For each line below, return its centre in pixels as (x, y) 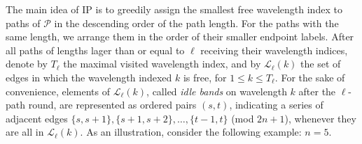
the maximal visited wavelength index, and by (162, 64)
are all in (25, 132)
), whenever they (320, 118)
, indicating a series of (276, 105)
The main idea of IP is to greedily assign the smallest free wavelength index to (174, 9)
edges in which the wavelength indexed (89, 77)
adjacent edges (37, 118)
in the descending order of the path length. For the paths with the (196, 23)
